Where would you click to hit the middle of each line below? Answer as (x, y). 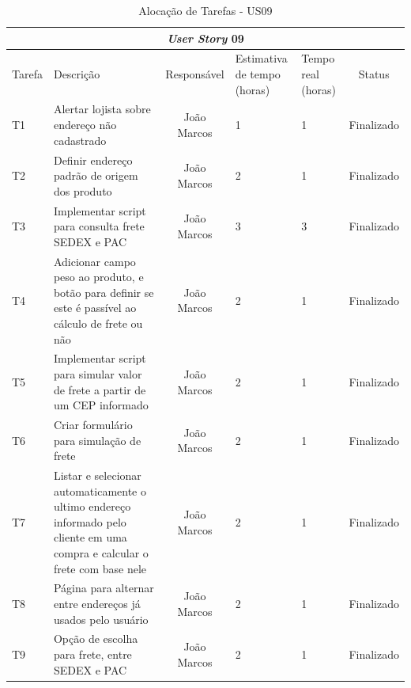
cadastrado (80, 140)
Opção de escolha (96, 639)
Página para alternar (104, 588)
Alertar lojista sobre (102, 109)
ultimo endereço (92, 506)
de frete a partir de (100, 389)
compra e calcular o (101, 553)
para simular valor (98, 373)
